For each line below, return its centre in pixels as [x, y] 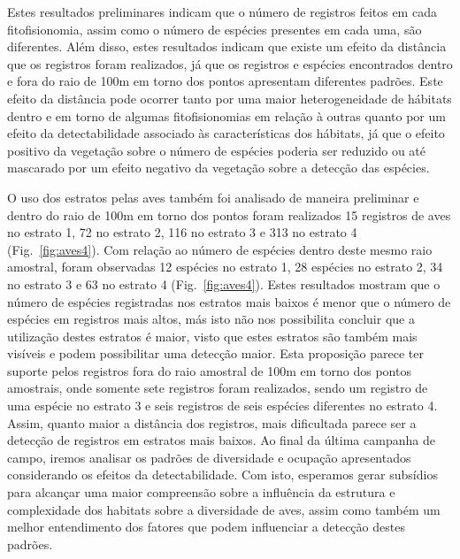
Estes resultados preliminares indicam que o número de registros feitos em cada [222, 11]
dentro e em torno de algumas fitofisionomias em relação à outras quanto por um [226, 115]
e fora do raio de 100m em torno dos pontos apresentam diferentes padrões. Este [225, 81]
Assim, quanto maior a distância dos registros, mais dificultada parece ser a [212, 422]
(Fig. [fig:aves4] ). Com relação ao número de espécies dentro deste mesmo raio [220, 249]
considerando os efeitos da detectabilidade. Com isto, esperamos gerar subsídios [222, 475]
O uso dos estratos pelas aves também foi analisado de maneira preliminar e [213, 197]
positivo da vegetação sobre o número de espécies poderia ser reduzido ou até [217, 150]
